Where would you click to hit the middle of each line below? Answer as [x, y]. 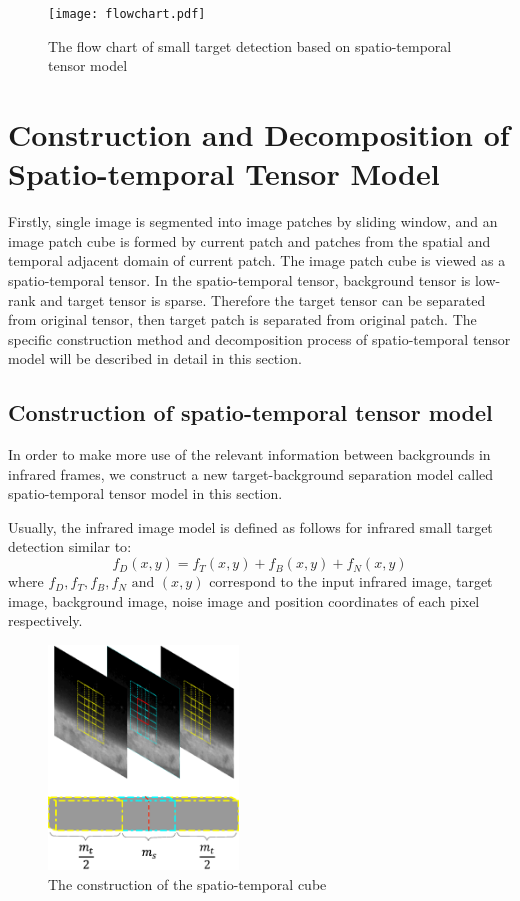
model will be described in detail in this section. [155, 358]
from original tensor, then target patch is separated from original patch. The [242, 319]
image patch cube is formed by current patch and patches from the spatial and [249, 240]
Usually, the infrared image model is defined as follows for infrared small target [250, 526]
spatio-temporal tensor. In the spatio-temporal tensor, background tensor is [239, 279]
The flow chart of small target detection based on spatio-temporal [250, 45]
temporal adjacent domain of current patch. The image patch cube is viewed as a [257, 260]
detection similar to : [70, 546]
